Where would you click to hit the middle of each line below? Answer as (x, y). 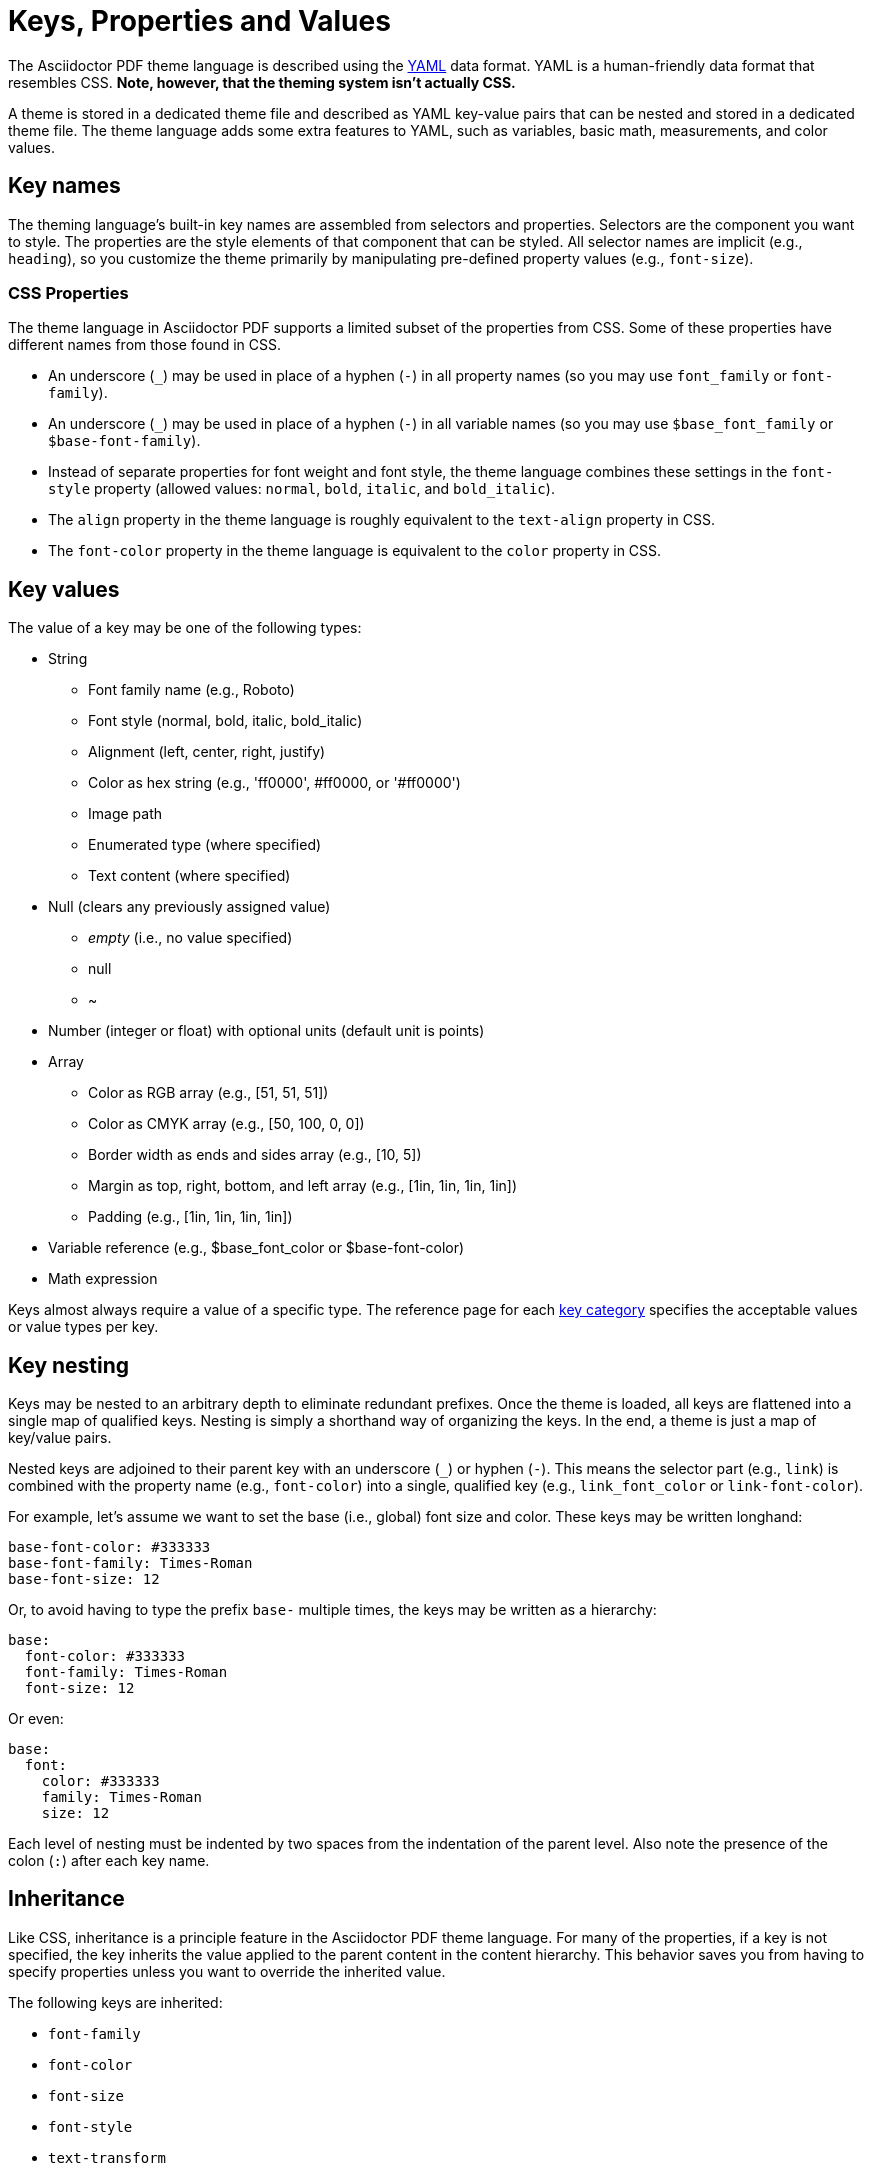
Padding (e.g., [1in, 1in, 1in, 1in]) (190, 1217)
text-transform (107, 2157)
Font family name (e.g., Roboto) (191, 690)
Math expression (103, 1279)
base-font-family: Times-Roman (130, 1563)
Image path (125, 814)
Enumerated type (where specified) (205, 845)
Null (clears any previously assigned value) (189, 907)
